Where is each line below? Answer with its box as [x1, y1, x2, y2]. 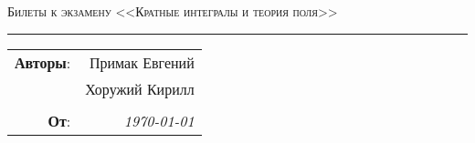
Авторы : [15, 51, 71, 73]
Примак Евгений [89, 51, 195, 73]
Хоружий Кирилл [85, 77, 195, 99]
